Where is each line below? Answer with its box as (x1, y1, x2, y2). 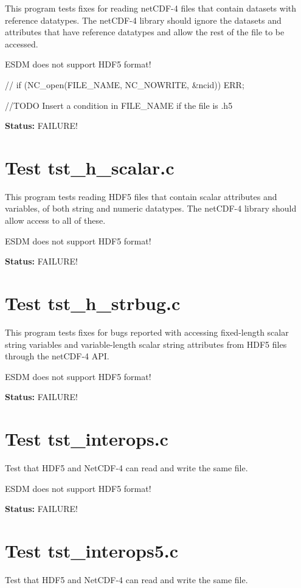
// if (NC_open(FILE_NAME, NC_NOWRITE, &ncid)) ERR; (5, 78, 244, 91)
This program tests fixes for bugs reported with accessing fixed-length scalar (5, 325, 289, 338)
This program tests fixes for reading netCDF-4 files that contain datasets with (5, 2, 297, 14)
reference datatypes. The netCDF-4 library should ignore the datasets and (5, 13, 282, 26)
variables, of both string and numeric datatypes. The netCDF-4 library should (5, 202, 297, 215)
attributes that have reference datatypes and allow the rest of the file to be (5, 26, 285, 38)
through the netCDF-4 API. (5, 350, 109, 362)
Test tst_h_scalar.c (5, 154, 175, 179)
